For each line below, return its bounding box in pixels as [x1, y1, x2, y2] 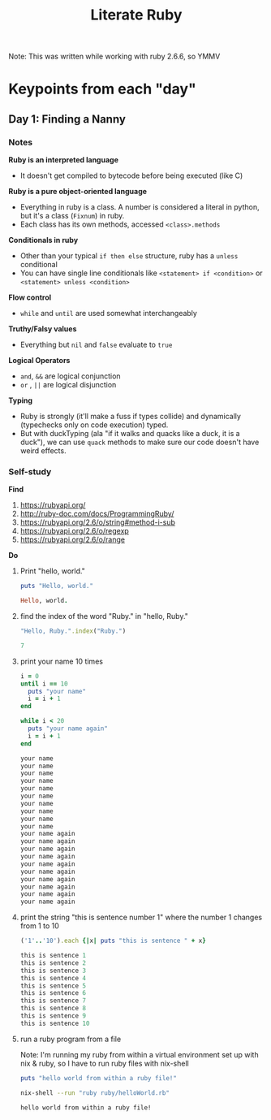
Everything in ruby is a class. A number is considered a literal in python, [19, 202, 260, 212]
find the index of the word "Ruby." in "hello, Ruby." [19, 612, 189, 621]
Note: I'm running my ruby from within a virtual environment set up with [19, 1049, 259, 1059]
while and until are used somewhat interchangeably [19, 309, 197, 318]
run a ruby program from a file [19, 1034, 122, 1044]
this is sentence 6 [19, 989, 87, 997]
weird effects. [19, 446, 67, 456]
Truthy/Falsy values [8, 324, 77, 334]
